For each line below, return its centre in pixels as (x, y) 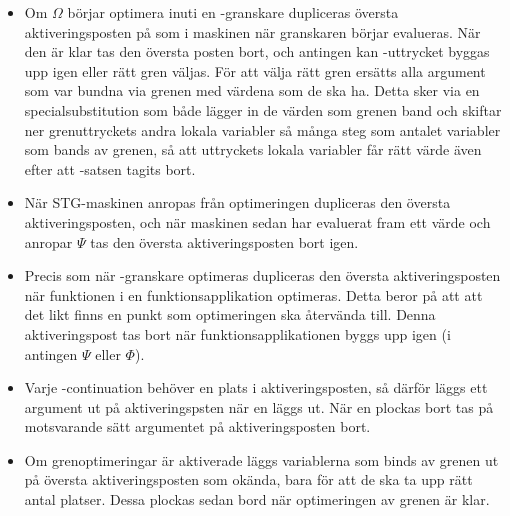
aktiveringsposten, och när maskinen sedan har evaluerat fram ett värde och (257, 221)
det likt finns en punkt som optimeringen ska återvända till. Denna (230, 314)
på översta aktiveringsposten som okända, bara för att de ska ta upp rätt (248, 479)
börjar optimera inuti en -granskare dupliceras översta (233, 12)
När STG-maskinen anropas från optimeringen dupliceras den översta (237, 202)
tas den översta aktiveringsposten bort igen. (224, 241)
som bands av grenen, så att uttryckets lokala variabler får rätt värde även (253, 149)
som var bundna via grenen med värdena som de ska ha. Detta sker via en (252, 90)
